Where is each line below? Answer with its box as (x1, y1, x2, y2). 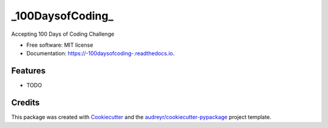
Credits (11, 98, 40, 108)
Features (11, 66, 46, 76)
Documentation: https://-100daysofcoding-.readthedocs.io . (26, 50, 175, 57)
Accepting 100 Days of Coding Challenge (11, 30, 115, 38)
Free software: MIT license (26, 41, 94, 49)
